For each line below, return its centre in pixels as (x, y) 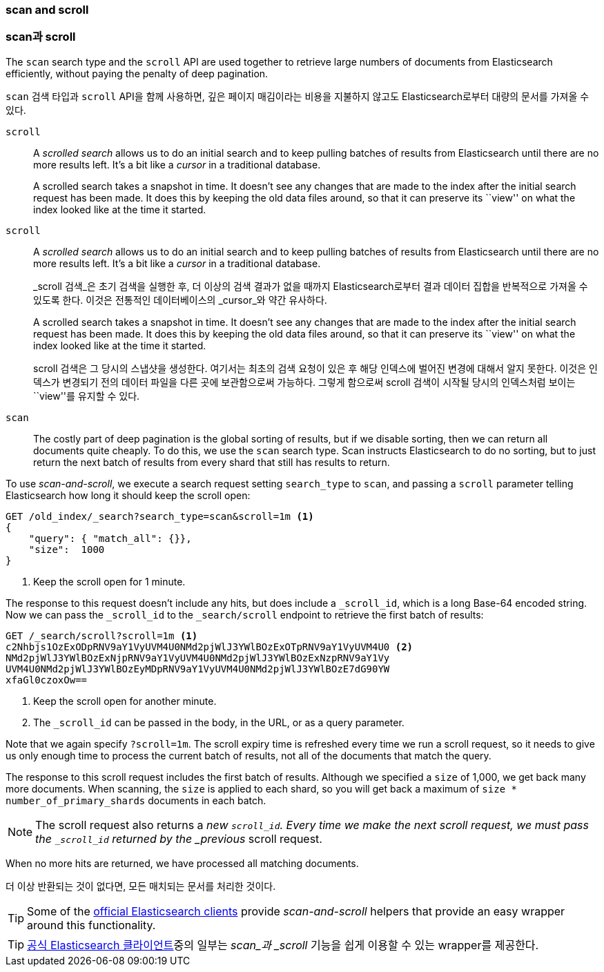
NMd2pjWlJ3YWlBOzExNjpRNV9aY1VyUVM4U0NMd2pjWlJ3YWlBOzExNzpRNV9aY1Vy (198, 658)
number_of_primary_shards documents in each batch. (136, 800)
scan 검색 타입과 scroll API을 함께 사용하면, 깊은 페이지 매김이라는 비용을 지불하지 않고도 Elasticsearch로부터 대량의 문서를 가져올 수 (298, 96)
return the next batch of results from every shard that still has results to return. (212, 462)
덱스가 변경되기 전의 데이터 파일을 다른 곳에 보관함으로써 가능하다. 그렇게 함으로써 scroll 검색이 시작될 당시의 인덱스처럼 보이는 (304, 382)
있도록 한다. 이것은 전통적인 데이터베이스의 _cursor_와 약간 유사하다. (180, 300)
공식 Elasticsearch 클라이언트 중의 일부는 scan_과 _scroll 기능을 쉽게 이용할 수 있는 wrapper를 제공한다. (283, 945)
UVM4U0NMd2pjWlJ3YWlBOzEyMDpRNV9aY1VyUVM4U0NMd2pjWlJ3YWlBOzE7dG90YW (198, 669)
